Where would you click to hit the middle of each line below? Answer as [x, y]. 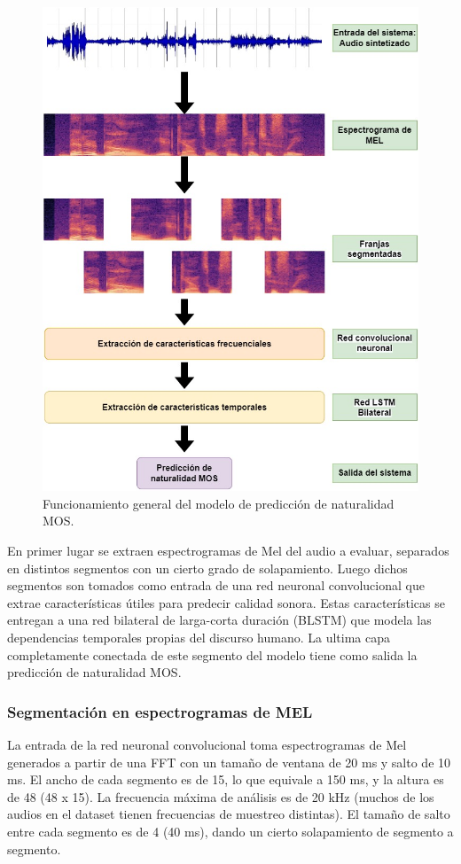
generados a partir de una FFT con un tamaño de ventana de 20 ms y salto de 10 [229, 762]
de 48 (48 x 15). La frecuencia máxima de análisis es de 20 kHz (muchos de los [221, 796]
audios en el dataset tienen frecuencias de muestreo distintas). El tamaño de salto [229, 814]
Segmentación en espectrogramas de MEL [160, 711]
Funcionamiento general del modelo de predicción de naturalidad [219, 503]
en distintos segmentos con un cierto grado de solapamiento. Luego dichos [207, 568]
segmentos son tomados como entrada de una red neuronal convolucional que [216, 585]
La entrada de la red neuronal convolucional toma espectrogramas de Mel [207, 744]
